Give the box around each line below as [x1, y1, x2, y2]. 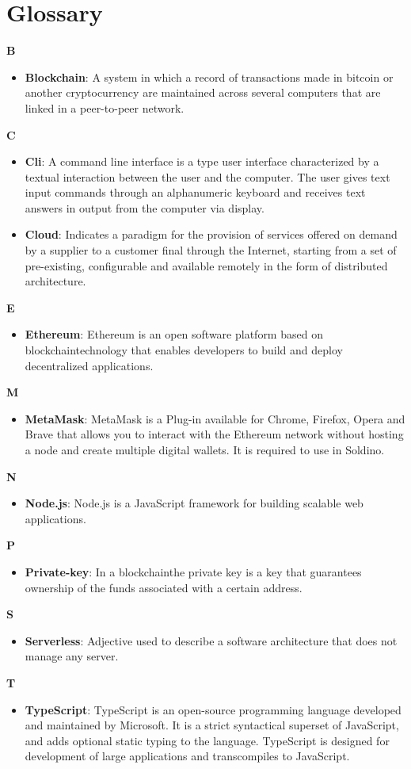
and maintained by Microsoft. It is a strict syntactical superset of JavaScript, [25, 717, 399, 733]
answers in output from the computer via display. [25, 199, 264, 216]
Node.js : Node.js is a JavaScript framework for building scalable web [25, 495, 363, 511]
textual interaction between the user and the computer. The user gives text [25, 168, 390, 185]
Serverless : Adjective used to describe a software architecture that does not [25, 632, 398, 648]
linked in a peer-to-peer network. [25, 99, 185, 116]
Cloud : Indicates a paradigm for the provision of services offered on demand [25, 226, 398, 243]
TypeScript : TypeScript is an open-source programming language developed [25, 701, 401, 717]
